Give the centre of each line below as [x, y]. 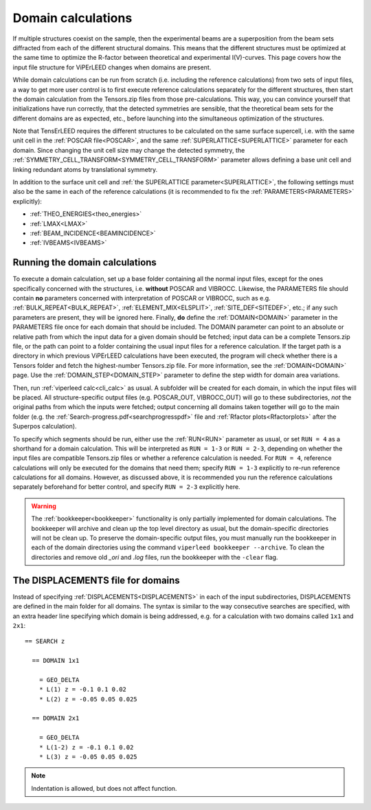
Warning [44, 506]
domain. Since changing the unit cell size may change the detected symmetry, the [129, 150]
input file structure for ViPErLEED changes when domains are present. [112, 67]
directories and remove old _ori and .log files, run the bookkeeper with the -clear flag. [155, 557]
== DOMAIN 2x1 [56, 718]
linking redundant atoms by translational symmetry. [85, 169]
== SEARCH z [45, 642]
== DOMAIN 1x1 [56, 661]
